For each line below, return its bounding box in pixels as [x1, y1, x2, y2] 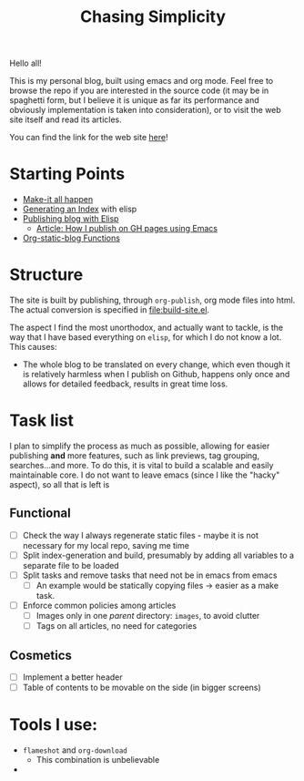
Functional [9, 506, 71, 521]
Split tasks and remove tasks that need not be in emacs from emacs [22, 570, 278, 581]
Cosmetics [9, 647, 73, 663]
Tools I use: [9, 714, 98, 735]
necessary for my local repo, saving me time [22, 540, 189, 550]
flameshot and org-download [22, 745, 127, 755]
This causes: [9, 342, 57, 353]
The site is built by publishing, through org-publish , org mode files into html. [9, 294, 296, 306]
